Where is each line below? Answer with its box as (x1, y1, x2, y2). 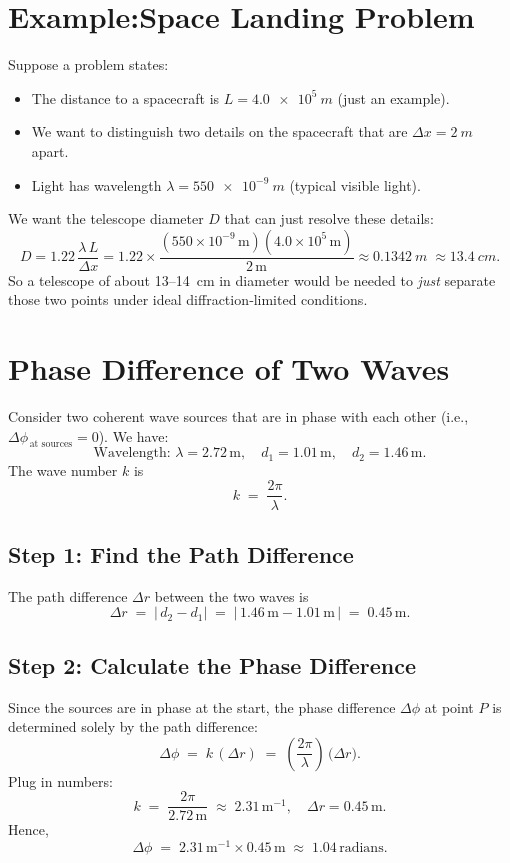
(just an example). (337, 87, 450, 108)
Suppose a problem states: (8, 54, 169, 75)
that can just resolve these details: (224, 208, 434, 229)
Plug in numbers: (8, 770, 113, 791)
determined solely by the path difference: (8, 716, 258, 737)
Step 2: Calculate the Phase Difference (8, 649, 416, 680)
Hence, (8, 819, 49, 840)
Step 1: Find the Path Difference (8, 538, 354, 569)
